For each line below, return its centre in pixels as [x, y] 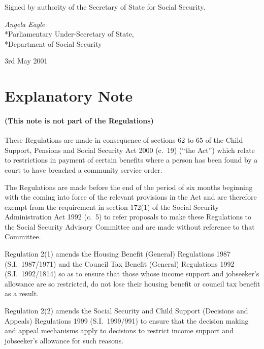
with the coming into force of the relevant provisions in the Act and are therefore [131, 197]
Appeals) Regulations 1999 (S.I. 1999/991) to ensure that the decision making [127, 320]
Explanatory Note [69, 96]
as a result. [22, 293]
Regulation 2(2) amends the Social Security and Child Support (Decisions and [126, 311]
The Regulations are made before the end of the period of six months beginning [129, 187]
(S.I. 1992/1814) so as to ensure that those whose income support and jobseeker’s [132, 274]
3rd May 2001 [26, 61]
